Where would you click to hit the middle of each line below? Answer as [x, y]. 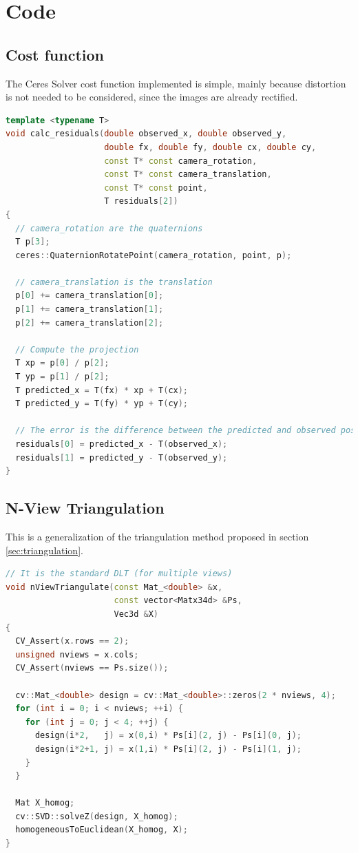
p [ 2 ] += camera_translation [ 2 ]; [89, 323]
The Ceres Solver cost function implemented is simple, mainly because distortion [176, 83]
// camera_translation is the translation [114, 282]
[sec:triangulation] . [44, 550]
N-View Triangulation [85, 508]
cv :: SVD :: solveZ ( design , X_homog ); [97, 816]
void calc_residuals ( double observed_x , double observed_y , [146, 134]
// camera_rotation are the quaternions [109, 228]
